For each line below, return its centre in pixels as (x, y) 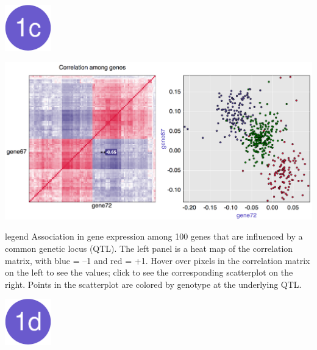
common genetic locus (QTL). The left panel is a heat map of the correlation (149, 248)
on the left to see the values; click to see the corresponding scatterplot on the (149, 272)
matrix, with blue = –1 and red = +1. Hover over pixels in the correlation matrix (158, 260)
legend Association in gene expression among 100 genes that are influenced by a (154, 236)
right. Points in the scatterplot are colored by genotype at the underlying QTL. (153, 284)
